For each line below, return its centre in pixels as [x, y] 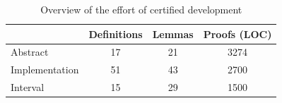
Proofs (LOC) [237, 34]
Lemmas [173, 34]
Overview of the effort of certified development [141, 9]
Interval [28, 87]
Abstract [30, 52]
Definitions [116, 34]
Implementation [45, 69]
